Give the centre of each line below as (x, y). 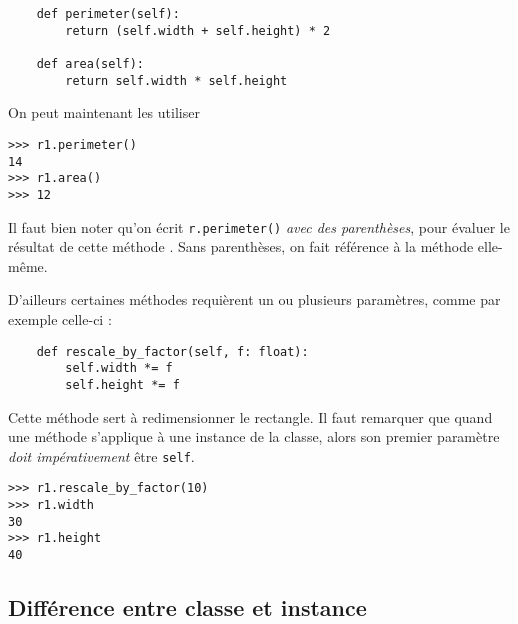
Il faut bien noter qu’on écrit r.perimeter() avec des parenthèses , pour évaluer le (259, 226)
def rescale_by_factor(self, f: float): (172, 351)
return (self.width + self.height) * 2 (198, 30)
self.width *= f (119, 368)
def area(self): (90, 63)
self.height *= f (122, 384)
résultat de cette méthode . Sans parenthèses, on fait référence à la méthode (241, 246)
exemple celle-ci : (60, 318)
